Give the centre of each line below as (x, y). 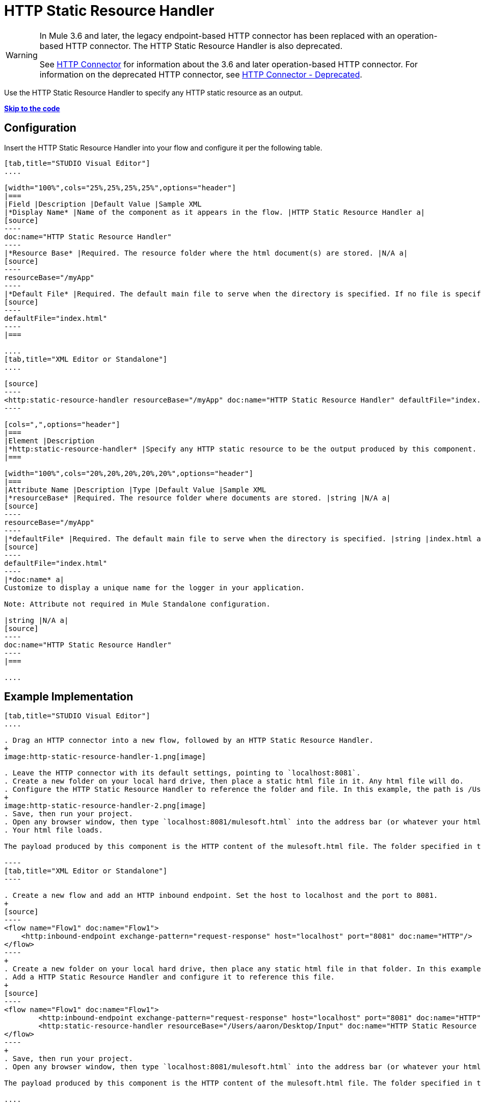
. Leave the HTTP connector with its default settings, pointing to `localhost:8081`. (182, 773)
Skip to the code (32, 108)
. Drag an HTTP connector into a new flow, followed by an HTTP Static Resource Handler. (189, 740)
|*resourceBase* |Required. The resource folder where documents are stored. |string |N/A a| (197, 498)
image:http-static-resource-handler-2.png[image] (105, 806)
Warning (22, 55)
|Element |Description (49, 441)
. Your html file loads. (54, 830)
